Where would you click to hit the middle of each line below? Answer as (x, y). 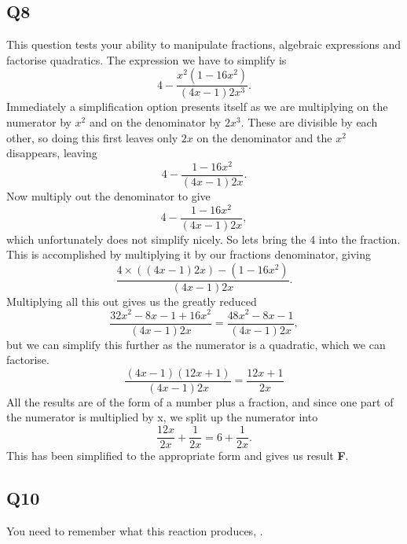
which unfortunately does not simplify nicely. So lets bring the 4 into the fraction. (203, 239)
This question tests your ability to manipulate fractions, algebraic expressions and (204, 44)
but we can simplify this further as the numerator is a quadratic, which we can (196, 344)
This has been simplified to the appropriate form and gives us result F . (178, 456)
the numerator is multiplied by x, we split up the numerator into (162, 417)
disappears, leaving (52, 153)
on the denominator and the (264, 137)
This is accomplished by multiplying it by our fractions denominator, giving (189, 254)
